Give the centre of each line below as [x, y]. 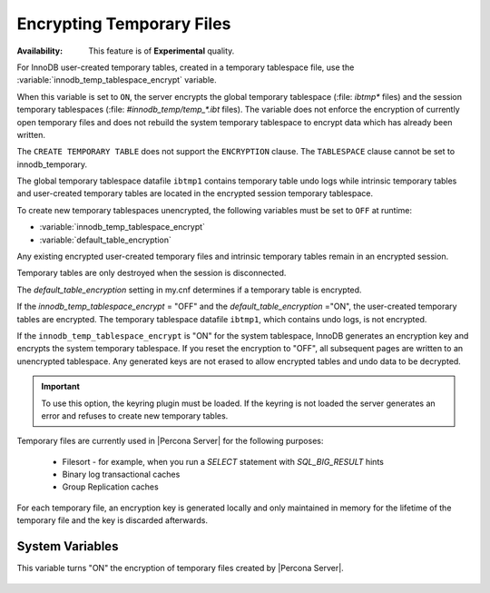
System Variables [68, 546]
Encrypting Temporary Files [124, 24]
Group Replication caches [110, 487]
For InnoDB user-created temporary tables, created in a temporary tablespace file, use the [186, 67]
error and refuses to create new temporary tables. [135, 415]
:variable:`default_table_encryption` [105, 240]
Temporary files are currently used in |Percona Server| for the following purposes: [170, 441]
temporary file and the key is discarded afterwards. [113, 520]
